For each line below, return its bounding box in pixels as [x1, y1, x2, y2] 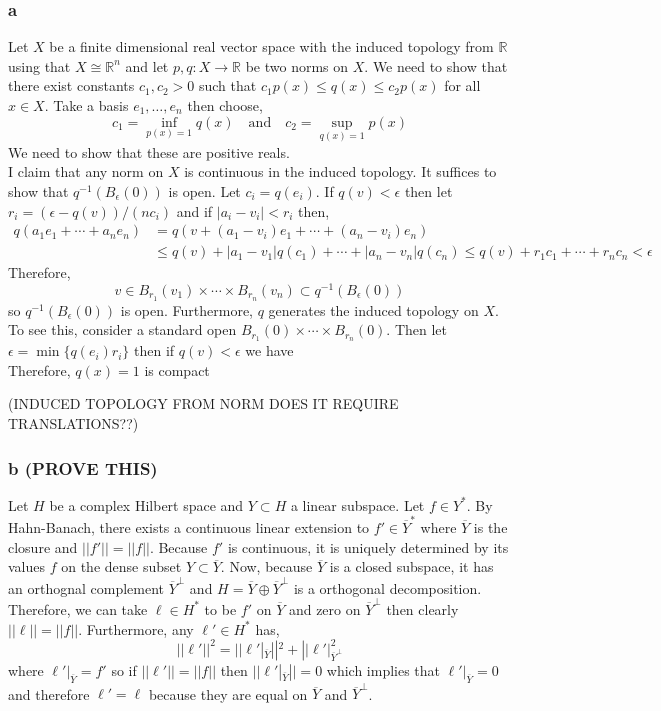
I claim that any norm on [8, 161, 164, 182]
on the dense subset [61, 556, 182, 577]
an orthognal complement [8, 577, 164, 598]
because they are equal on [148, 683, 308, 704]
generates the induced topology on [268, 299, 479, 320]
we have [245, 340, 294, 361]
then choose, [187, 95, 263, 115]
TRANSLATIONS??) [8, 413, 139, 434]
